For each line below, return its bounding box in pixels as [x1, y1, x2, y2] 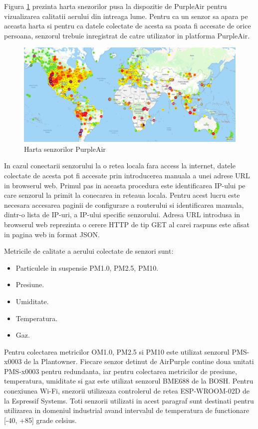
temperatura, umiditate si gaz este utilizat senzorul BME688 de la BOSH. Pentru [4, 376, 254, 386]
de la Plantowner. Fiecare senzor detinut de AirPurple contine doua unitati [24, 356, 254, 367]
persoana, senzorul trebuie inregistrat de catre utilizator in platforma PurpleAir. [4, 30, 250, 40]
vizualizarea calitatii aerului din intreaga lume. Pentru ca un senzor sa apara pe [4, 10, 248, 21]
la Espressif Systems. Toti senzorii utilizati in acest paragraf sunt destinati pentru [4, 395, 254, 406]
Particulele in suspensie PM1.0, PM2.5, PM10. [15, 262, 159, 273]
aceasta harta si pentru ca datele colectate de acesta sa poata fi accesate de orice [4, 20, 251, 31]
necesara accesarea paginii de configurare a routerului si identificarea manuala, [4, 199, 244, 210]
